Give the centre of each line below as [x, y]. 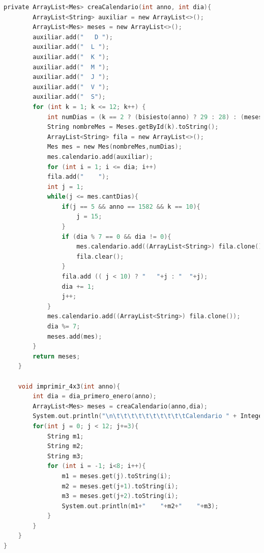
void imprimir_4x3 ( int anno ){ [69, 386]
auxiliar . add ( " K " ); [71, 57]
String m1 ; [65, 436]
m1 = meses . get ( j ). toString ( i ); [116, 476]
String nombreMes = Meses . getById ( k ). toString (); [133, 127]
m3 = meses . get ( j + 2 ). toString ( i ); [120, 496]
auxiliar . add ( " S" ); [69, 97]
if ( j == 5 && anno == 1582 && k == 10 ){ [131, 206]
